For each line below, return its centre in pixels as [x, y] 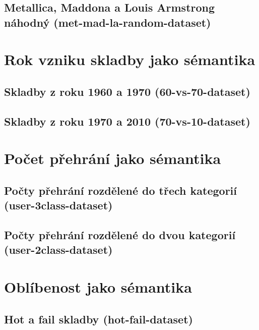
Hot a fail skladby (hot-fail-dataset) [99, 319]
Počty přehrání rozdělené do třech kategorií [120, 190]
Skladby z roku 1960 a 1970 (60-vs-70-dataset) [127, 91]
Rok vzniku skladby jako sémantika [130, 59]
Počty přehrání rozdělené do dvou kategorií [120, 235]
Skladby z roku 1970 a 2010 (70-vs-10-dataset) [127, 121]
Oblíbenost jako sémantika [98, 287]
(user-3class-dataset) [58, 205]
